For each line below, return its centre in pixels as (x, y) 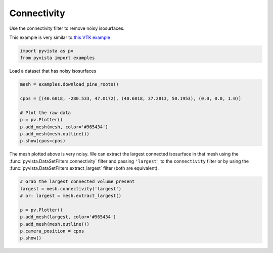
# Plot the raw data (45, 113)
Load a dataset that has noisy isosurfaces (53, 71)
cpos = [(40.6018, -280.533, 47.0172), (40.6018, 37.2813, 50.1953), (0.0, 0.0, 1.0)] (131, 99)
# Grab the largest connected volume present (77, 182)
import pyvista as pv (47, 51)
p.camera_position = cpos (52, 231)
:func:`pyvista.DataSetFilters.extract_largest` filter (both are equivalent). (84, 168)
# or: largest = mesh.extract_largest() (71, 195)
